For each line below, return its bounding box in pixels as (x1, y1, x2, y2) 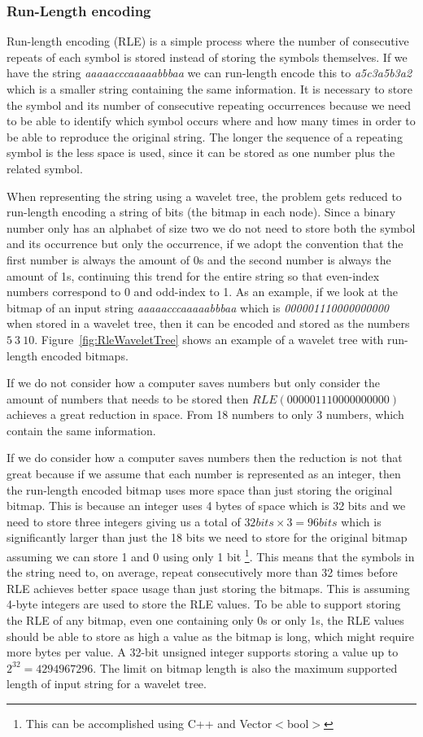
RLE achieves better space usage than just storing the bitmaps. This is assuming (7, 579, 410, 596)
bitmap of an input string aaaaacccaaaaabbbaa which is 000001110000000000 (7, 299, 389, 316)
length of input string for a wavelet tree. (7, 675, 207, 692)
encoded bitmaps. (41, 347, 129, 364)
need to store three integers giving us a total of (7, 512, 241, 530)
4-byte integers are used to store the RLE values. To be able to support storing (7, 595, 401, 613)
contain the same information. (7, 421, 156, 438)
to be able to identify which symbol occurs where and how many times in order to (7, 112, 416, 129)
